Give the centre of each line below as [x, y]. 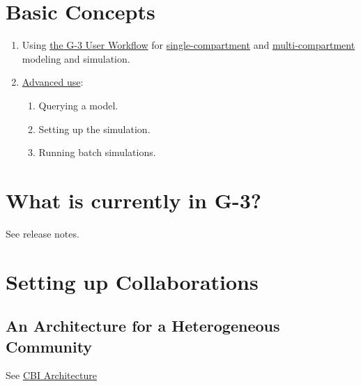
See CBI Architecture [51, 375]
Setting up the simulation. [94, 129]
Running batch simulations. [97, 152]
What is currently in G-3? [133, 200]
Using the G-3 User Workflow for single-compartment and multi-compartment [189, 45]
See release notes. [43, 233]
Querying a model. [78, 105]
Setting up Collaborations [132, 281]
